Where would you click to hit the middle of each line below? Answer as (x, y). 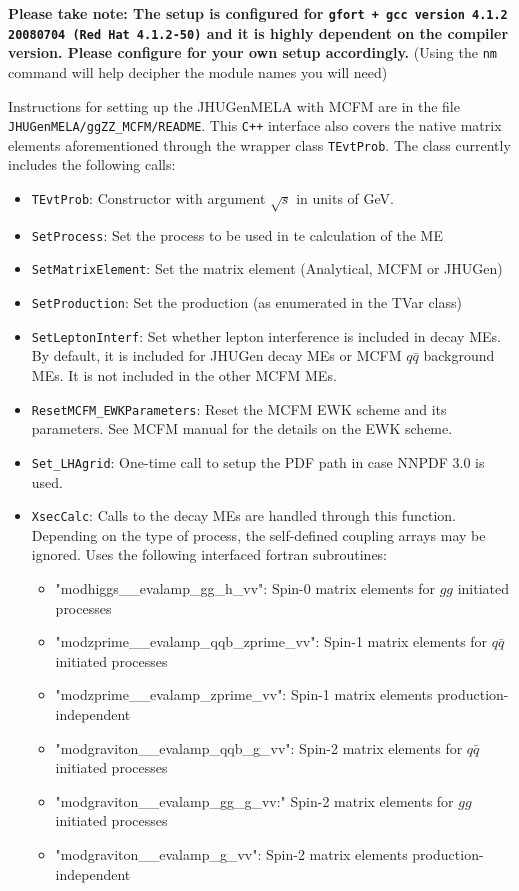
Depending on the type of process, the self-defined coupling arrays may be (258, 534)
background (459, 355)
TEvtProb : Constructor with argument (148, 198)
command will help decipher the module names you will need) (198, 71)
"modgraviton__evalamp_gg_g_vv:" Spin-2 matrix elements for (254, 800)
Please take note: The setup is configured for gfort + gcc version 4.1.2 (258, 13)
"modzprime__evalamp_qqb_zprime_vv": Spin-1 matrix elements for (271, 641)
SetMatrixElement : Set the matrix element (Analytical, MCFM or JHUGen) (267, 268)
